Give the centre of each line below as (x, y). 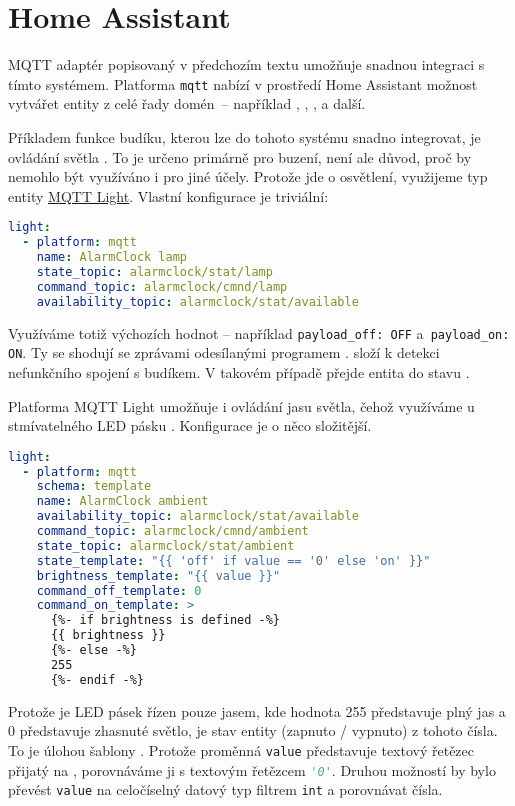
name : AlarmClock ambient (122, 501)
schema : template (94, 486)
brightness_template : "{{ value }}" (158, 575)
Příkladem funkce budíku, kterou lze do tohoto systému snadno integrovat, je (244, 136)
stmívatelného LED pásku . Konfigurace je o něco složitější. (190, 425)
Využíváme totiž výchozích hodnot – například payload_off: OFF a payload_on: (259, 332)
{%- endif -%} (97, 679)
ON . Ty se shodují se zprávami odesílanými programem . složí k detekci (224, 352)
